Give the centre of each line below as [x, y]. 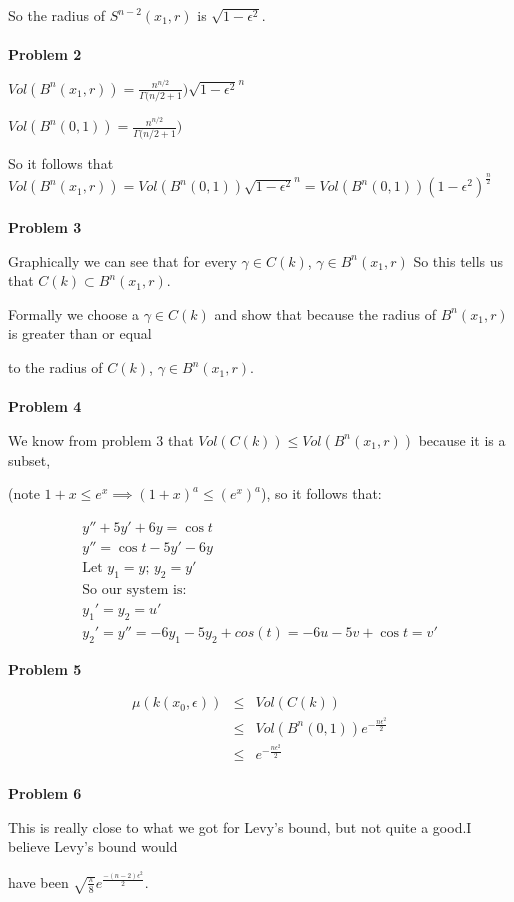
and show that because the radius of [325, 313]
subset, [29, 459]
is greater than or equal [80, 333]
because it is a [462, 439]
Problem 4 [45, 406]
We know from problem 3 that [101, 439]
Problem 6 [45, 793]
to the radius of [55, 367]
